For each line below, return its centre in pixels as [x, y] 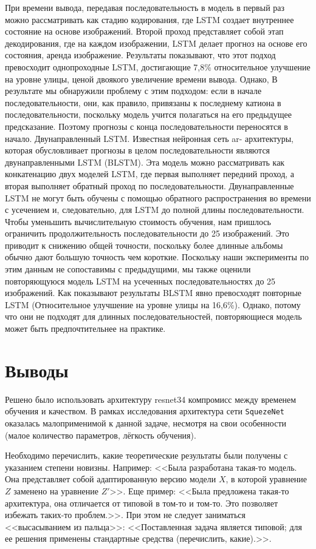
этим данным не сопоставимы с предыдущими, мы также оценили [128, 269]
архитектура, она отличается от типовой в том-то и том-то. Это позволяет [142, 503]
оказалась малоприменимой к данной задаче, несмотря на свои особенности [146, 423]
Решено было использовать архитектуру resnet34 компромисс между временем [151, 399]
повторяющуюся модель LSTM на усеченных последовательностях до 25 [140, 281]
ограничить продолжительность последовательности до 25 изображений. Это [147, 233]
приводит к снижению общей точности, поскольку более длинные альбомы [144, 245]
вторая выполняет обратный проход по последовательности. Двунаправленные [149, 185]
